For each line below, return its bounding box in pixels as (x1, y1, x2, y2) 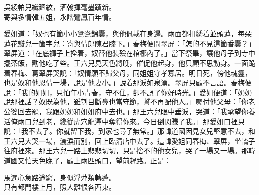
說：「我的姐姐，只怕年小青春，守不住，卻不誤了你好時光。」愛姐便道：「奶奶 (4, 87, 252, 97)
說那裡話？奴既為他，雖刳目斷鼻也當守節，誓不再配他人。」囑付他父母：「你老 (4, 97, 255, 107)
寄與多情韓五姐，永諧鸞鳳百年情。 (4, 11, 116, 22)
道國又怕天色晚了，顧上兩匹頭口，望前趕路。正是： (4, 155, 171, 165)
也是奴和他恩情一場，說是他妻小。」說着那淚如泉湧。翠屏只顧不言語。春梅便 (4, 77, 252, 88)
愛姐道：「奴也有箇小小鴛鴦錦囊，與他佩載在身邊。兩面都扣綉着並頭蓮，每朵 (4, 28, 252, 39)
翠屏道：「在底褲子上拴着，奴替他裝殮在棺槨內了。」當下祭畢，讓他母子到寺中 (4, 48, 255, 58)
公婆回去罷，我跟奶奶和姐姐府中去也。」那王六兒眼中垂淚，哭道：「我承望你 (4, 106, 248, 116)
